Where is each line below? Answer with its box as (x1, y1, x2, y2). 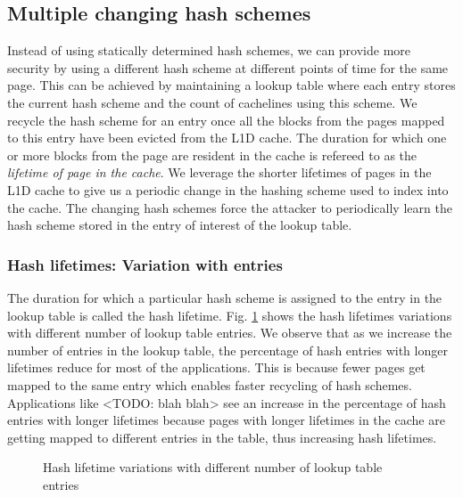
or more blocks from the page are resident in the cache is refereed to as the (7, 145, 418, 164)
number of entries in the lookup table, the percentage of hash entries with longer (7, 340, 448, 359)
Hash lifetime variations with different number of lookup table (43, 458, 383, 477)
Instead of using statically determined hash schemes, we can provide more (7, 41, 411, 60)
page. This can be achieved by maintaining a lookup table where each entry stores (7, 76, 456, 94)
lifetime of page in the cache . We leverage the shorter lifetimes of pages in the (7, 163, 432, 182)
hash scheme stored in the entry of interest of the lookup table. (7, 216, 352, 234)
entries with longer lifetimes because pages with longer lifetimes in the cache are (7, 411, 445, 429)
